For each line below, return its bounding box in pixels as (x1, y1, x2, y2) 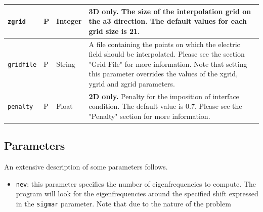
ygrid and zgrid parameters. (89, 78, 175, 89)
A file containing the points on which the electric (89, 38, 240, 49)
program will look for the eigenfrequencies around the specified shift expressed (16, 188, 258, 199)
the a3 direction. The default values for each (89, 16, 247, 26)
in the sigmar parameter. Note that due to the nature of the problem (16, 198, 231, 209)
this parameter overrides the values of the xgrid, (89, 68, 238, 79)
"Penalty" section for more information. (89, 110, 210, 121)
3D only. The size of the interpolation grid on (89, 6, 251, 16)
